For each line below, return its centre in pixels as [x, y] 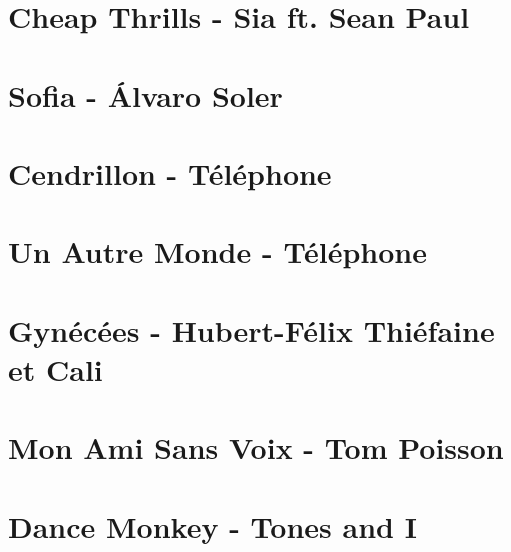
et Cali [55, 368]
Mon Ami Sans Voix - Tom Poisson [256, 447]
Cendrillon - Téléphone [170, 172]
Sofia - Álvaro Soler [145, 94]
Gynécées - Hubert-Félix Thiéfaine [251, 329]
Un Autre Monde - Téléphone [217, 251]
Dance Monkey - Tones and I [212, 525]
